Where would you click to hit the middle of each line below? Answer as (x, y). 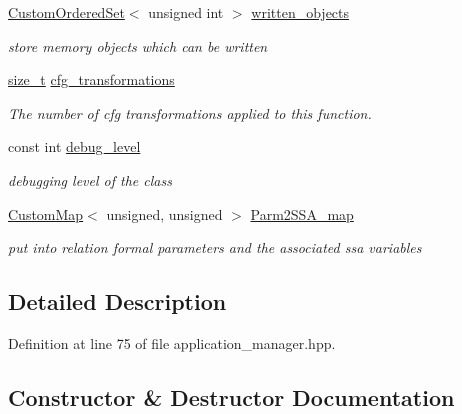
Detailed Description (117, 301)
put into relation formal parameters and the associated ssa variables (215, 247)
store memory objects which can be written (138, 45)
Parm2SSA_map (302, 213)
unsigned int (186, 12)
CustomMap (46, 213)
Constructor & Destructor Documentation (231, 396)
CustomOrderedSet (66, 12)
